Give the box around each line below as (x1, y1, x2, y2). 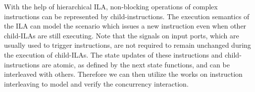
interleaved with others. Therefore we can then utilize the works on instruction (4, 69, 243, 79)
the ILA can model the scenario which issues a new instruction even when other (4, 21, 247, 31)
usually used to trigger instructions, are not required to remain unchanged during (4, 40, 251, 50)
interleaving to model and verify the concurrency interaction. (4, 78, 189, 89)
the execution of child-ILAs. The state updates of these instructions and (4, 49, 223, 60)
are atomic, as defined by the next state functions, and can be (42, 59, 230, 69)
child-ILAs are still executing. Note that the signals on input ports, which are (4, 30, 239, 40)
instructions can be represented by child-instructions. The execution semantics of (4, 11, 250, 21)
